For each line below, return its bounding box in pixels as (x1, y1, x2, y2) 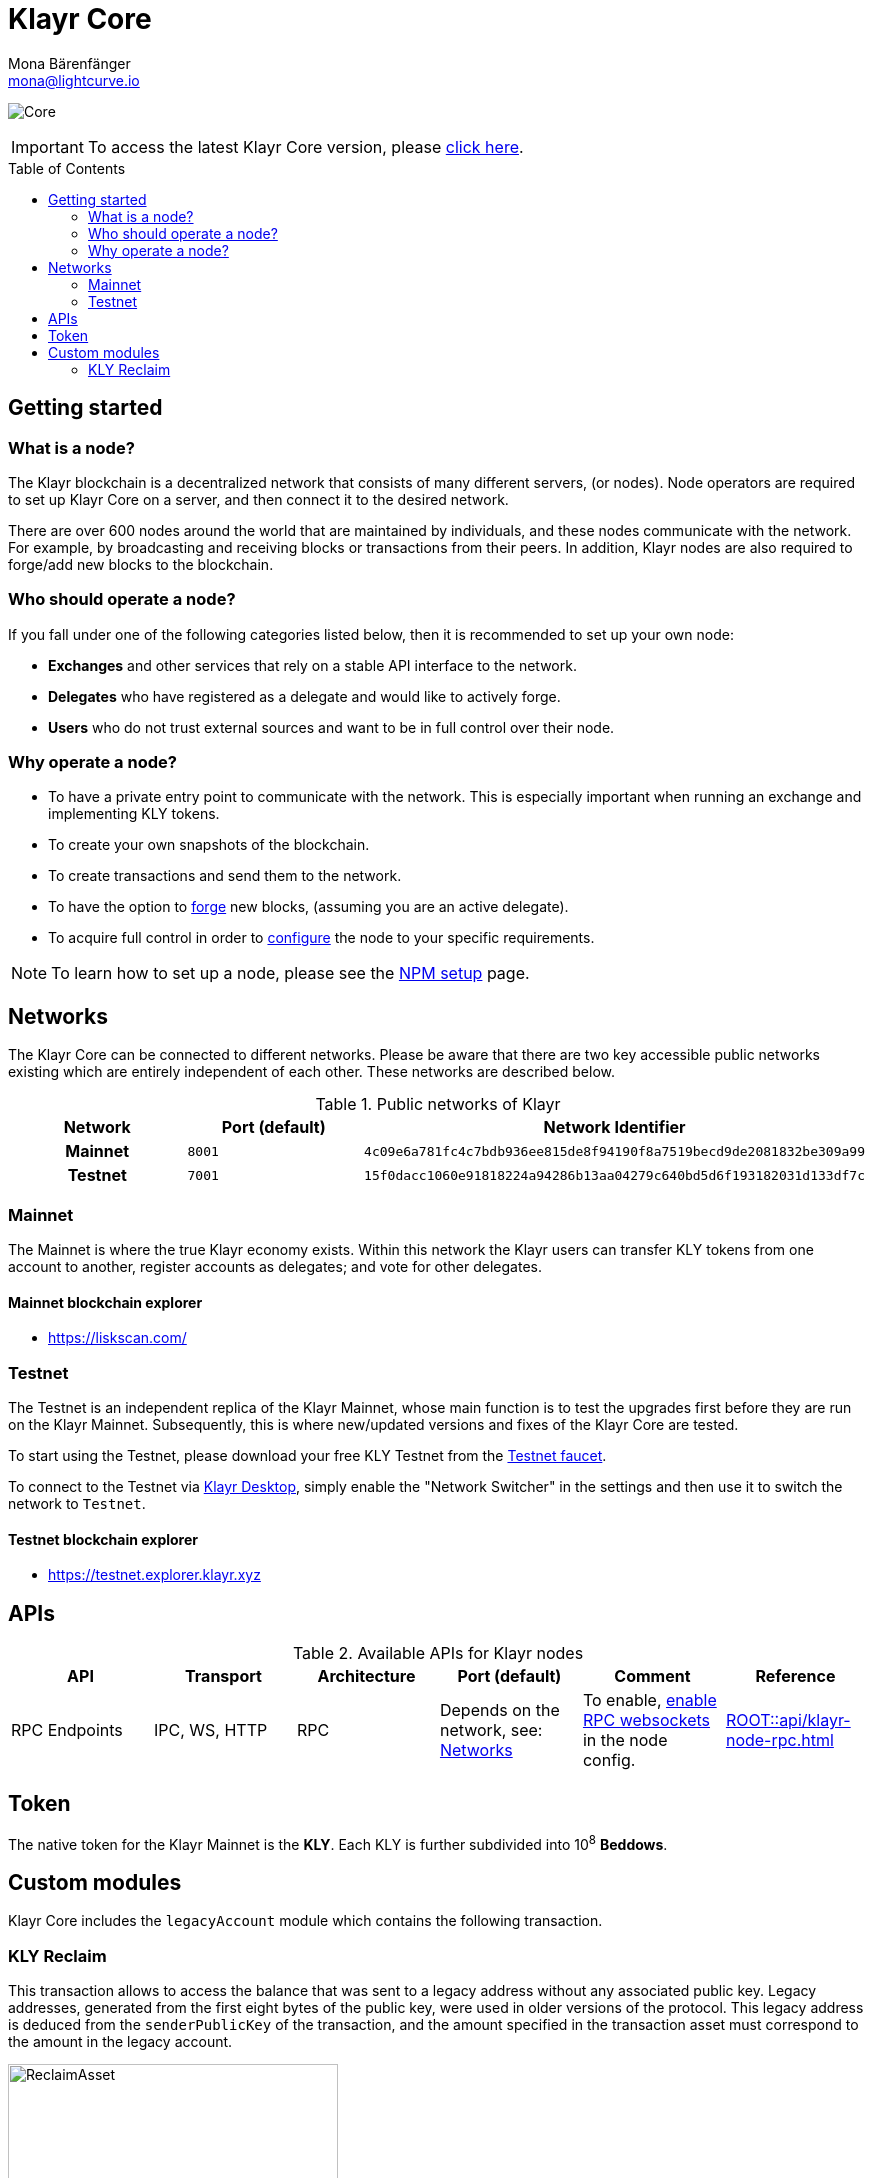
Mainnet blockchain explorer (8, 1293, 203, 1311)
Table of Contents (8, 159, 126, 177)
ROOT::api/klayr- (725, 1710, 851, 1731)
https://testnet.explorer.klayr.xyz (48, 1566, 261, 1584)
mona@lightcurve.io (8, 71, 140, 89)
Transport (185, 1666, 262, 1687)
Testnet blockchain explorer (8, 1530, 198, 1548)
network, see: (439, 1720, 543, 1741)
